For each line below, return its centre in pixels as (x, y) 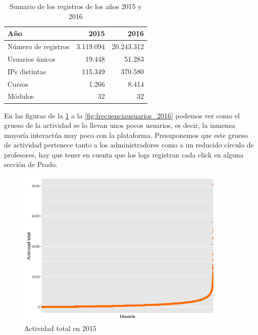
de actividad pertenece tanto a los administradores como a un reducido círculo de (129, 145)
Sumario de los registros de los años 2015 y (76, 6)
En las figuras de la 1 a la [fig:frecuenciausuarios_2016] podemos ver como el (122, 115)
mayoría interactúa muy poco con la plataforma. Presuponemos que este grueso (126, 135)
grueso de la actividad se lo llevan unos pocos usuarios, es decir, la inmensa (120, 125)
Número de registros (39, 46)
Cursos (18, 83)
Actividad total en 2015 (60, 328)
